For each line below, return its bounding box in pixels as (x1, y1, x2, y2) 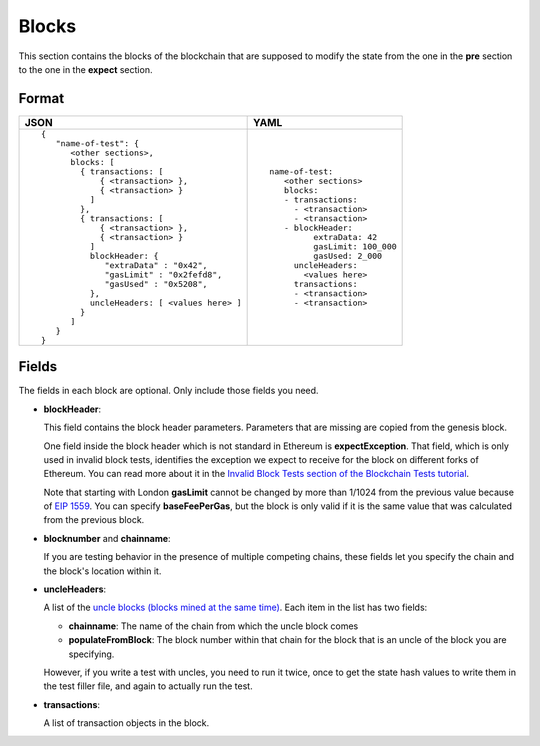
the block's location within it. (43, 565, 162, 577)
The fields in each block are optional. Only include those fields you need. (18, 385, 319, 397)
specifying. (68, 648, 115, 660)
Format (18, 90, 65, 107)
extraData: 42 (313, 231, 378, 242)
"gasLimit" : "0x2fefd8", (104, 269, 223, 280)
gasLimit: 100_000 (313, 241, 397, 252)
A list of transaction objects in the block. (43, 717, 210, 729)
